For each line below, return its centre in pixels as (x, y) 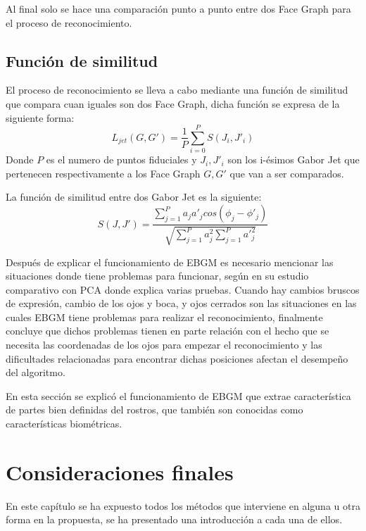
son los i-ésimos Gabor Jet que (294, 160)
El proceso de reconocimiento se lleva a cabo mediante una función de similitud (177, 90)
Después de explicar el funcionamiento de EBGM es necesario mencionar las (170, 262)
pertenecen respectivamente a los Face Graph (103, 173)
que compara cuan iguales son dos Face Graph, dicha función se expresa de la (173, 103)
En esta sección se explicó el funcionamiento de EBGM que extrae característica (178, 395)
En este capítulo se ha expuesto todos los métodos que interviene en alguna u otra (183, 505)
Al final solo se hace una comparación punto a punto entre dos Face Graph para (178, 8)
